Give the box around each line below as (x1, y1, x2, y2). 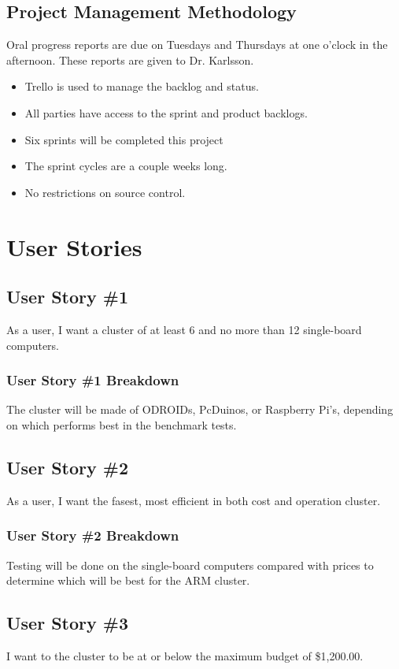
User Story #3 (6, 611, 129, 635)
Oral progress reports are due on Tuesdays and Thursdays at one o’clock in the (6, 36, 388, 53)
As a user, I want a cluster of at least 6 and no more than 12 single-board (6, 321, 362, 337)
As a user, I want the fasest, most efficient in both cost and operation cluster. (6, 492, 381, 508)
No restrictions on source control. (24, 184, 186, 200)
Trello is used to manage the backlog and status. (24, 78, 259, 95)
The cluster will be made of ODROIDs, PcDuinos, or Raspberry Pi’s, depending (6, 401, 393, 418)
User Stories (6, 230, 142, 262)
